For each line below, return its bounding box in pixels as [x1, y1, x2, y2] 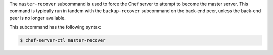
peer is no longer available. [9, 15, 66, 21]
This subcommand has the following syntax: [9, 24, 101, 30]
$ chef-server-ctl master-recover [20, 38, 106, 43]
